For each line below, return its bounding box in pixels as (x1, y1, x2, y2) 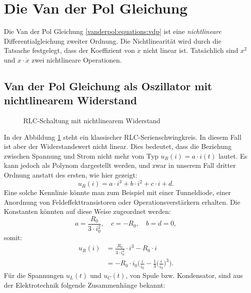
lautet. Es (218, 150, 248, 161)
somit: (4, 232, 22, 243)
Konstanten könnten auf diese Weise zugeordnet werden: (4, 206, 171, 216)
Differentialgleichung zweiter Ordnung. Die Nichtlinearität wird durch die (4, 35, 221, 46)
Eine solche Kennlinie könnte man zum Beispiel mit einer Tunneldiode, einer (4, 187, 231, 197)
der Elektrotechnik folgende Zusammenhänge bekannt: (4, 279, 165, 290)
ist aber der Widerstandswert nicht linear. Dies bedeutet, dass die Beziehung (4, 141, 232, 151)
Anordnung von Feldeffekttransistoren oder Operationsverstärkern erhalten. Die (4, 196, 240, 207)
